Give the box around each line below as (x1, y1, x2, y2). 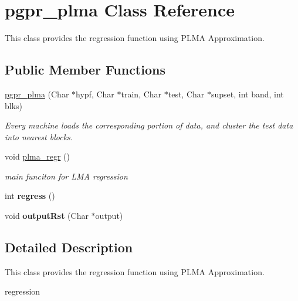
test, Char (168, 87, 205, 100)
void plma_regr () (5, 150, 70, 163)
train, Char (121, 87, 162, 100)
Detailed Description (5, 238, 133, 256)
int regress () (5, 190, 55, 202)
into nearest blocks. (5, 130, 73, 143)
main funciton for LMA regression (5, 170, 128, 182)
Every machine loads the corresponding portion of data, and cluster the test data (5, 119, 293, 131)
